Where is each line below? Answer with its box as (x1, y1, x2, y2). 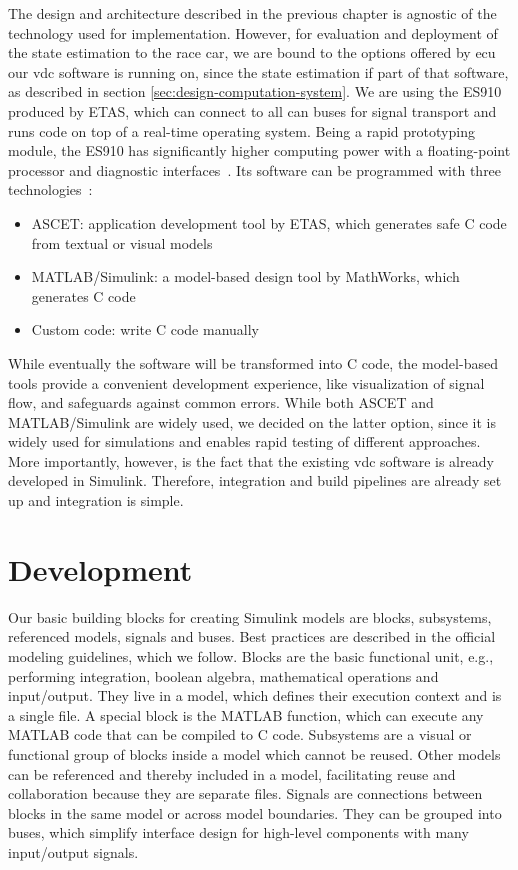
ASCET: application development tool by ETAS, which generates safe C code (31, 212, 507, 233)
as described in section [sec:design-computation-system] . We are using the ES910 (8, 81, 502, 102)
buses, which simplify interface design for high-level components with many (8, 822, 469, 843)
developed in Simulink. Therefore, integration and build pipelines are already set (8, 470, 502, 491)
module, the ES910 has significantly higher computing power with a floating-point (8, 140, 511, 161)
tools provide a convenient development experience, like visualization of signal (8, 372, 485, 393)
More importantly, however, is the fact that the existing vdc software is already (8, 450, 494, 471)
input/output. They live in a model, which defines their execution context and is (8, 685, 502, 706)
